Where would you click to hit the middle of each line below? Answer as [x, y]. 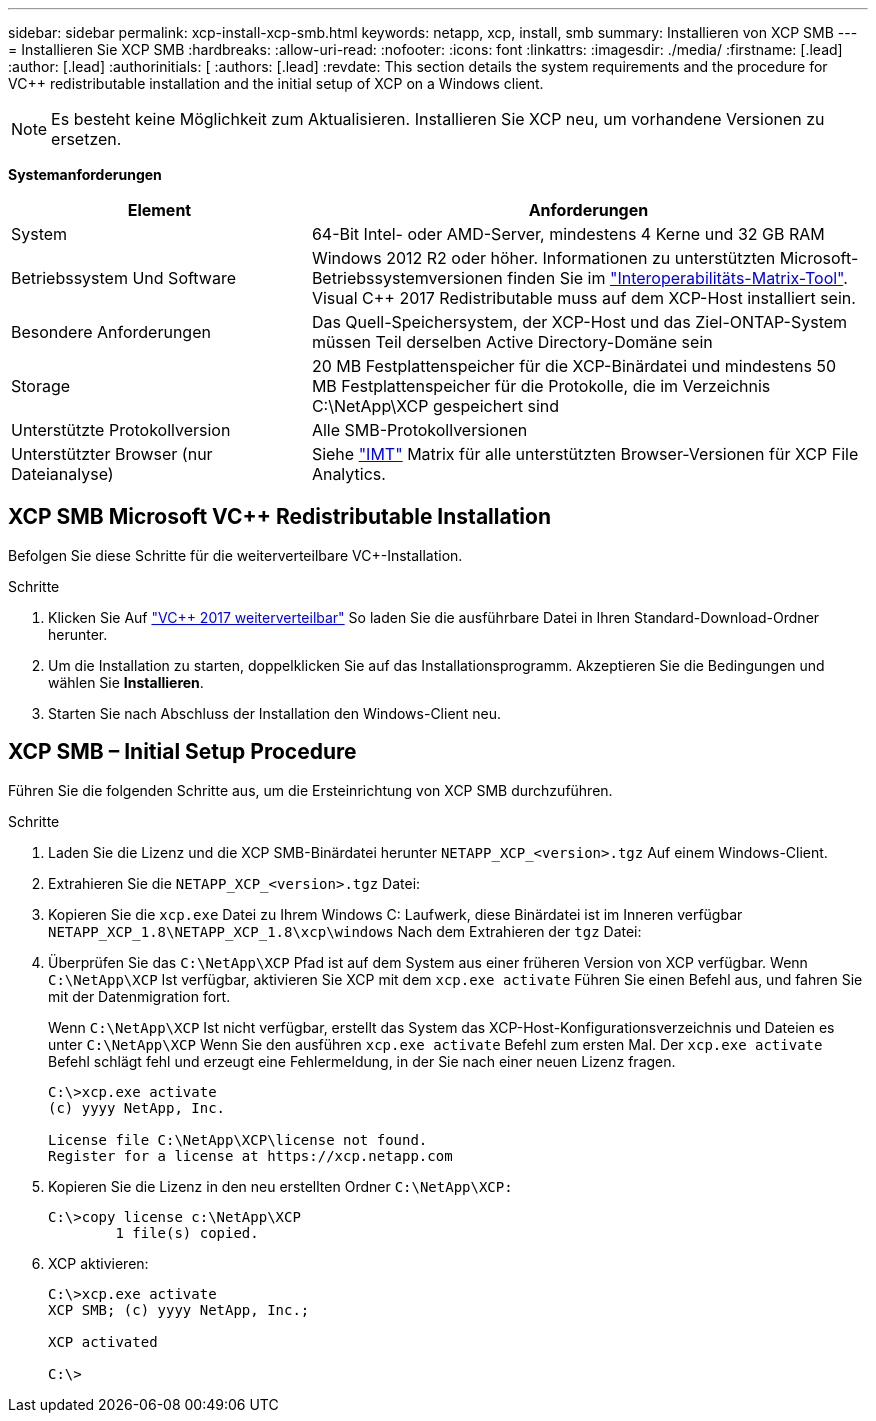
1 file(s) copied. [187, 1232]
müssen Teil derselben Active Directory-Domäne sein [512, 342]
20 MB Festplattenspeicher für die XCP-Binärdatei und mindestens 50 [574, 366]
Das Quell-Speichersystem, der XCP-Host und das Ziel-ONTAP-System [579, 322]
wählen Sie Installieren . [126, 682]
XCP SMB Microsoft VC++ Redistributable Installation [279, 517]
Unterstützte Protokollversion [121, 430]
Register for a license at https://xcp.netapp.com [250, 1155]
